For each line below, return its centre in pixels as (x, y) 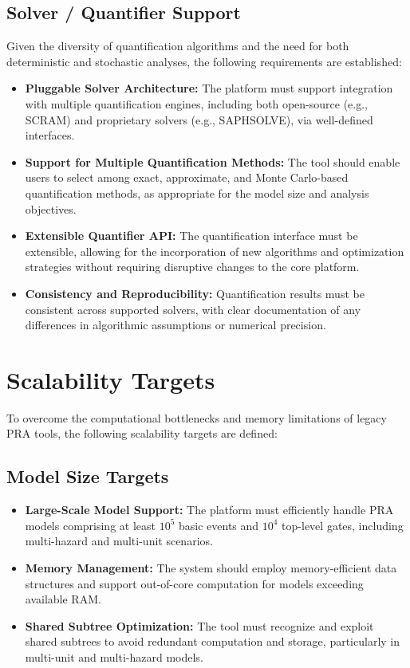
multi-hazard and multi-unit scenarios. (119, 541)
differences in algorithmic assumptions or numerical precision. (175, 325)
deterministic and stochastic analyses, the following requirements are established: (204, 61)
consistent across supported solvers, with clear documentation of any (193, 309)
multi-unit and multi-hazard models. (114, 656)
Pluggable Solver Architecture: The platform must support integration (209, 88)
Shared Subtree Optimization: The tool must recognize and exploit (199, 625)
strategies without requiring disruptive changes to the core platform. (192, 267)
